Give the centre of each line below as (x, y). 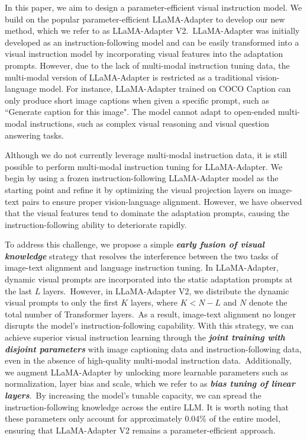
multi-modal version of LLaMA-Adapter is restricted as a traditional (129, 77)
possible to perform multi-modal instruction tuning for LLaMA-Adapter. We (144, 166)
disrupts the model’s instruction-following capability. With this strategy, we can (149, 325)
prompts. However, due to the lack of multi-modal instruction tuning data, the (147, 65)
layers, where (154, 302)
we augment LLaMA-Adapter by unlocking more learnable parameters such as (147, 372)
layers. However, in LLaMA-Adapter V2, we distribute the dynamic (166, 290)
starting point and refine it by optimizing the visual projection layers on (135, 189)
